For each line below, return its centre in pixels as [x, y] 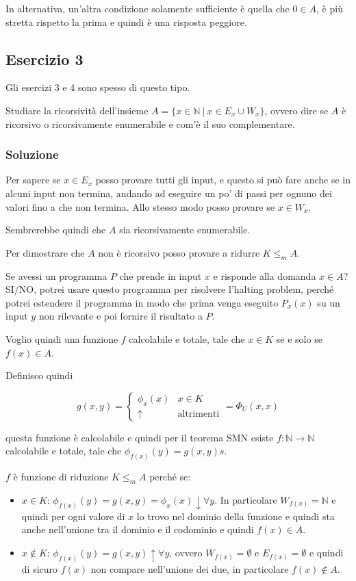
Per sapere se [33, 180]
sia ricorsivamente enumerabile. [185, 230]
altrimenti [199, 414]
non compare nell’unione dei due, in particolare [190, 569]
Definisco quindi [39, 375]
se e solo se [299, 338]
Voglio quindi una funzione [62, 338]
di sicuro [40, 569]
